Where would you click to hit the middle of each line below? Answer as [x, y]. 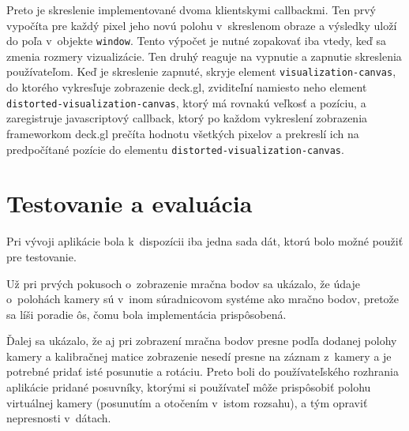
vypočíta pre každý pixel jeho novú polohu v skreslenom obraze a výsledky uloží [202, 25]
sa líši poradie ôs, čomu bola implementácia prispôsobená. [146, 314]
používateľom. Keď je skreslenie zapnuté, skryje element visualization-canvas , [201, 71]
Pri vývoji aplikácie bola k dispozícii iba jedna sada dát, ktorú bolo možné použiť [205, 241]
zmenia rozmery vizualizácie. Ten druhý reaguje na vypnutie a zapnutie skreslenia [204, 56]
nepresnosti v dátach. [59, 418]
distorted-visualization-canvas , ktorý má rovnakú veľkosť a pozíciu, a [186, 102]
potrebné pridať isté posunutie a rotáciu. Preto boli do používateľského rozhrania [203, 371]
